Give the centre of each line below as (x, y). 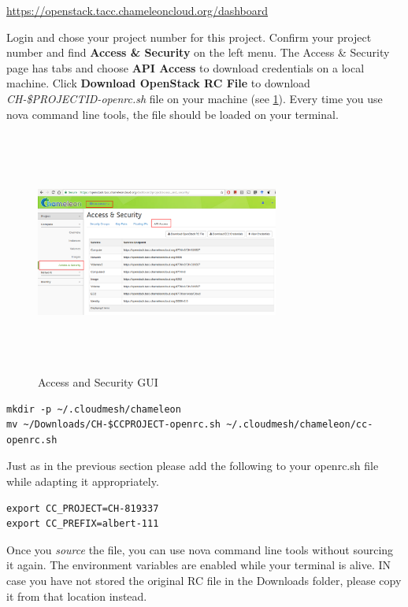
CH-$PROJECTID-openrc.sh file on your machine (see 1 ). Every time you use (195, 98)
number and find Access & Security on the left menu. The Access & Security (198, 52)
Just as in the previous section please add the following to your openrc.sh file (193, 466)
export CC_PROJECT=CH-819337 (83, 508)
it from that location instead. (77, 596)
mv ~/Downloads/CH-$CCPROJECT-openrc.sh (114, 425)
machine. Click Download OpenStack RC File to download (158, 83)
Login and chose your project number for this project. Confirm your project (189, 37)
